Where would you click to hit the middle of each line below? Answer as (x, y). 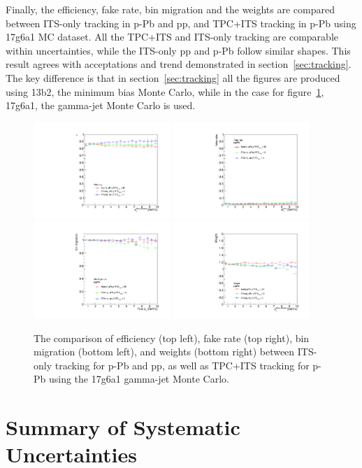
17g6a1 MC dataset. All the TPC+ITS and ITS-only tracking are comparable (172, 37)
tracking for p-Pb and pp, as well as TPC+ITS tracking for (182, 365)
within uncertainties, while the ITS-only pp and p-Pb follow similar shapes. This (178, 50)
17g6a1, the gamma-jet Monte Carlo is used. (101, 105)
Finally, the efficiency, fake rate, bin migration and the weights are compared (170, 9)
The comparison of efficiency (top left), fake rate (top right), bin (172, 338)
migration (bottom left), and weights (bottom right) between (164, 352)
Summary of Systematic (123, 427)
